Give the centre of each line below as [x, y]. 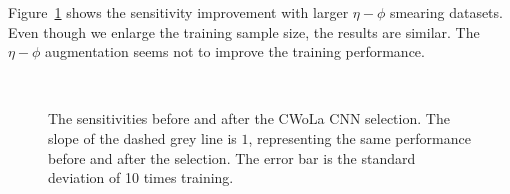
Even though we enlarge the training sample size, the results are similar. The [244, 31]
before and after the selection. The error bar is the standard [232, 157]
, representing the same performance [359, 137]
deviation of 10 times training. [141, 177]
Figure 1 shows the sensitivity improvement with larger [178, 12]
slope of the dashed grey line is [142, 137]
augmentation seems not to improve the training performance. [235, 51]
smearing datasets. [446, 12]
